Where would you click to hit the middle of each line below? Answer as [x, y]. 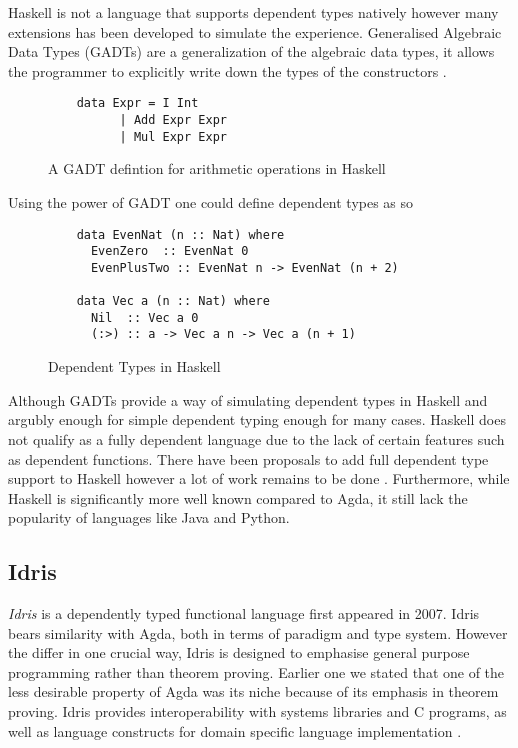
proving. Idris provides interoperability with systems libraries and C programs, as [257, 711]
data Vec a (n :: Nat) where [173, 301]
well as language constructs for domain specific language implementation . [235, 730]
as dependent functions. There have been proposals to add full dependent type [248, 458]
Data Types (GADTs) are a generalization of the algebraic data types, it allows [251, 51]
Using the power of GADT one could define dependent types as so [211, 201]
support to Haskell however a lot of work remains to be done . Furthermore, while [259, 478]
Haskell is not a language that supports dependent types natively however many [253, 12]
